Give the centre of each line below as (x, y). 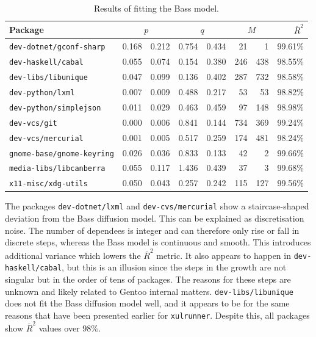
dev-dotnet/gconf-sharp (57, 47)
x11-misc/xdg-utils (48, 184)
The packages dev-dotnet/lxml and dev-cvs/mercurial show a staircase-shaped (157, 206)
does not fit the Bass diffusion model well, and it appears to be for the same (147, 303)
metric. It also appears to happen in (224, 255)
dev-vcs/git (33, 123)
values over (59, 328)
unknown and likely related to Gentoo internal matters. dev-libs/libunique (149, 291)
